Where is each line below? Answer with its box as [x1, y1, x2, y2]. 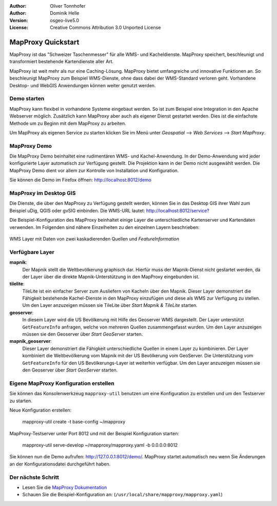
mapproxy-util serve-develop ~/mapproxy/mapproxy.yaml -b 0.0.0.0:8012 [22, 442, 178, 449]
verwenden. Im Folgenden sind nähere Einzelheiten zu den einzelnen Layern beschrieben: [9, 224, 200, 230]
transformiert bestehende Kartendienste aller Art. [9, 59, 114, 65]
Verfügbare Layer [9, 248, 55, 256]
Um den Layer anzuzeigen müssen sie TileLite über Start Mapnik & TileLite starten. [22, 302, 197, 308]
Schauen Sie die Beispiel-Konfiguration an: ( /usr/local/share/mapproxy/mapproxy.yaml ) [22, 492, 223, 498]
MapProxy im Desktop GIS [9, 190, 76, 197]
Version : [9, 17, 28, 23]
